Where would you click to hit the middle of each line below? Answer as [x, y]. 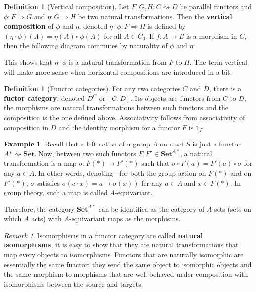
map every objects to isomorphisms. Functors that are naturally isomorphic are [124, 255]
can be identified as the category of [151, 209]
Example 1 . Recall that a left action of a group [77, 144]
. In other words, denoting [74, 172]
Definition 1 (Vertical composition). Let [67, 6]
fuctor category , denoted [44, 98]
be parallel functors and [216, 6]
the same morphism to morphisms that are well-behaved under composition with [126, 274]
